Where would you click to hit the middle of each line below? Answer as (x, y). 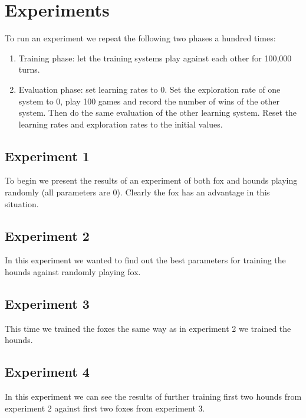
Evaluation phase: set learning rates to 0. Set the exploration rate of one (149, 89)
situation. (22, 203)
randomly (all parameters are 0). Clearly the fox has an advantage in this (137, 192)
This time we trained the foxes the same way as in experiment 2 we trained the (148, 328)
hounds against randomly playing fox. (73, 272)
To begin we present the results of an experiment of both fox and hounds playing (151, 180)
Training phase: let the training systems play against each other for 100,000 (155, 58)
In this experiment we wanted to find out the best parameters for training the (145, 260)
